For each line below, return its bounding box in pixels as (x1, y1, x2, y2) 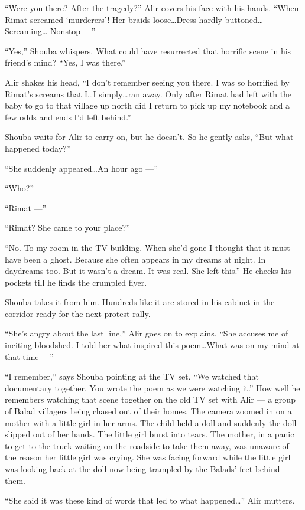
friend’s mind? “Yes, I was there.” (5, 56, 126, 68)
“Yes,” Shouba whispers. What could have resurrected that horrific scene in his (5, 44, 291, 57)
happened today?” (5, 142, 71, 154)
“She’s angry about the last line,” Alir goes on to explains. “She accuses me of (5, 327, 288, 339)
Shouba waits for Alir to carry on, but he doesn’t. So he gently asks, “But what (5, 130, 294, 143)
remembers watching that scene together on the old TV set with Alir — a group (5, 393, 296, 406)
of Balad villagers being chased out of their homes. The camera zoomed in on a (5, 405, 292, 417)
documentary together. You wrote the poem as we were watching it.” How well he (5, 381, 300, 394)
